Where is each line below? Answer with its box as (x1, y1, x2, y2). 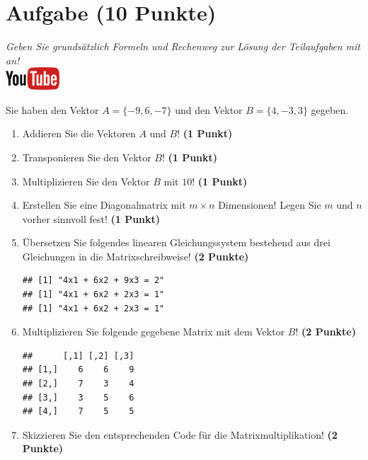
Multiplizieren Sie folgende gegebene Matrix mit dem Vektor (22, 324, 285, 339)
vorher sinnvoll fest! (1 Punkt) (22, 211, 161, 226)
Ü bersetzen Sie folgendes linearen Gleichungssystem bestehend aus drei (22, 235, 330, 250)
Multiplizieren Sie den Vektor (22, 173, 150, 188)
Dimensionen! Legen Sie (218, 197, 321, 212)
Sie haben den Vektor (6, 102, 99, 117)
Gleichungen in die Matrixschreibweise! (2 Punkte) (22, 248, 249, 263)
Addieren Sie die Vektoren (22, 126, 136, 141)
